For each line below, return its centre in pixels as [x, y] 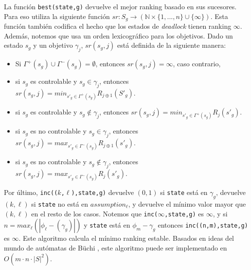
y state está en [107, 225]
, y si [220, 213]
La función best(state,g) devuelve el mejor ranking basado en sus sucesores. [120, 6]
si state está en [184, 192]
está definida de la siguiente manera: [172, 45]
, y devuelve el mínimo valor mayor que [187, 204]
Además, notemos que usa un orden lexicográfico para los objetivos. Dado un [118, 35]
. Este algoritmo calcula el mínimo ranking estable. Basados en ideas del [126, 238]
